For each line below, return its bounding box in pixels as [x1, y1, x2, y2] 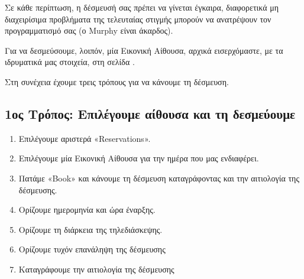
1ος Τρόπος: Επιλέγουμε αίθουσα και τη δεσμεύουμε [5, 104, 296, 122]
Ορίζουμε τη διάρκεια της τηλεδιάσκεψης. [18, 223, 163, 235]
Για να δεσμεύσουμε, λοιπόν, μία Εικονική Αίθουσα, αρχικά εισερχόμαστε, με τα [5, 44, 283, 56]
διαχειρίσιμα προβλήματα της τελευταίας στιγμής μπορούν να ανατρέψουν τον [5, 12, 271, 25]
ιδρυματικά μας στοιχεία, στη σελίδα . [5, 56, 135, 68]
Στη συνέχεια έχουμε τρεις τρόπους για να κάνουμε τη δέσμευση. [5, 75, 229, 87]
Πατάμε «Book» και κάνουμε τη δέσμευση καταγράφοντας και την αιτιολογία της [18, 171, 299, 184]
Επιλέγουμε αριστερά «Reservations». [18, 132, 151, 144]
